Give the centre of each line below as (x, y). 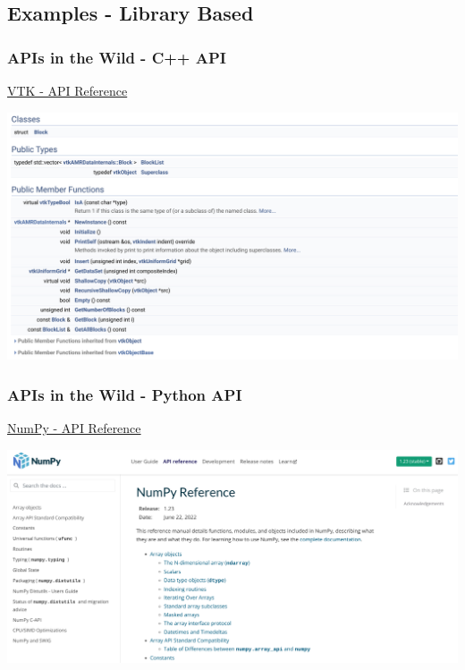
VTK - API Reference (68, 90)
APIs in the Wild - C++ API (117, 57)
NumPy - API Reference (74, 428)
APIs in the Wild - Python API (125, 394)
